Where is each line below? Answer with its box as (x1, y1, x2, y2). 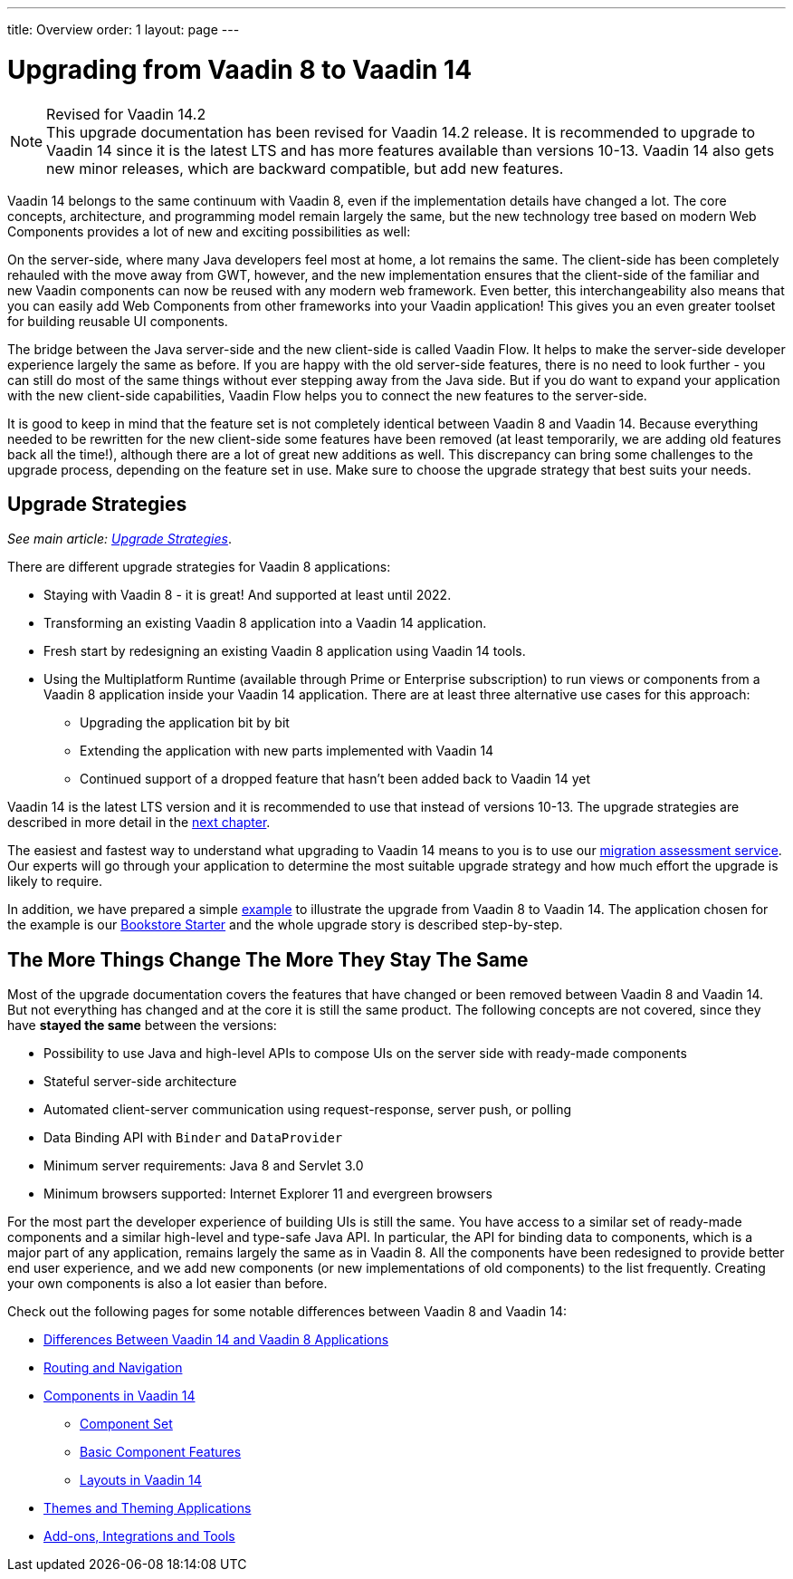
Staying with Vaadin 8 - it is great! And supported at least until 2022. (43, 587, 452, 603)
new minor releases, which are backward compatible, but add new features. (46, 159, 564, 178)
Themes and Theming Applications (43, 1500, 252, 1516)
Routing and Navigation (43, 1360, 183, 1376)
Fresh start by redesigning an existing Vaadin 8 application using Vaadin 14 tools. (43, 643, 526, 660)
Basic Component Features (80, 1444, 242, 1460)
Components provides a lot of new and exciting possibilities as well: (7, 223, 411, 239)
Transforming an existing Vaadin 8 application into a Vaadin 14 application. (43, 615, 487, 631)
